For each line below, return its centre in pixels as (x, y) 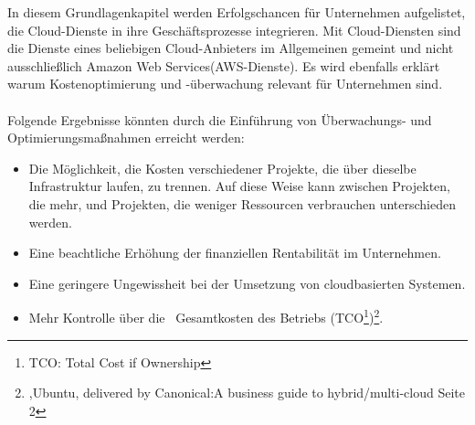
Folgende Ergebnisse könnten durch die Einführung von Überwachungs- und (220, 119)
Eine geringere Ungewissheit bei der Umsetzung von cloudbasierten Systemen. (247, 283)
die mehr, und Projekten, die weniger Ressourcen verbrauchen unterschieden (242, 203)
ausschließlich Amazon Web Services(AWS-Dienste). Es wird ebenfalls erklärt (224, 65)
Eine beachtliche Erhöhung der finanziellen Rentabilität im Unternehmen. (235, 253)
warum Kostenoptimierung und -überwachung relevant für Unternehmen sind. (225, 84)
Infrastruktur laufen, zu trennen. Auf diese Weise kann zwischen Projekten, (239, 186)
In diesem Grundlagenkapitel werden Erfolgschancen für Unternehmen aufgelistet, (237, 12)
